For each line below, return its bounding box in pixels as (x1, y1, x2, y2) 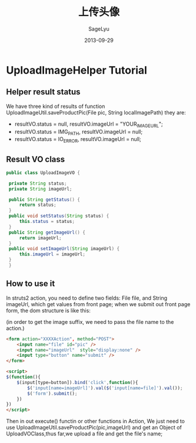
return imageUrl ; (19, 235, 62, 241)
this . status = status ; (19, 219, 75, 225)
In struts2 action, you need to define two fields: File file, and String (6, 294, 168, 301)
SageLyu (88, 25, 110, 32)
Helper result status (6, 87, 81, 97)
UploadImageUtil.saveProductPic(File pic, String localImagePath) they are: (6, 109, 187, 116)
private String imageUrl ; (8, 186, 72, 192)
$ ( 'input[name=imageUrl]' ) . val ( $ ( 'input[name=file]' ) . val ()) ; (27, 385, 183, 391)
